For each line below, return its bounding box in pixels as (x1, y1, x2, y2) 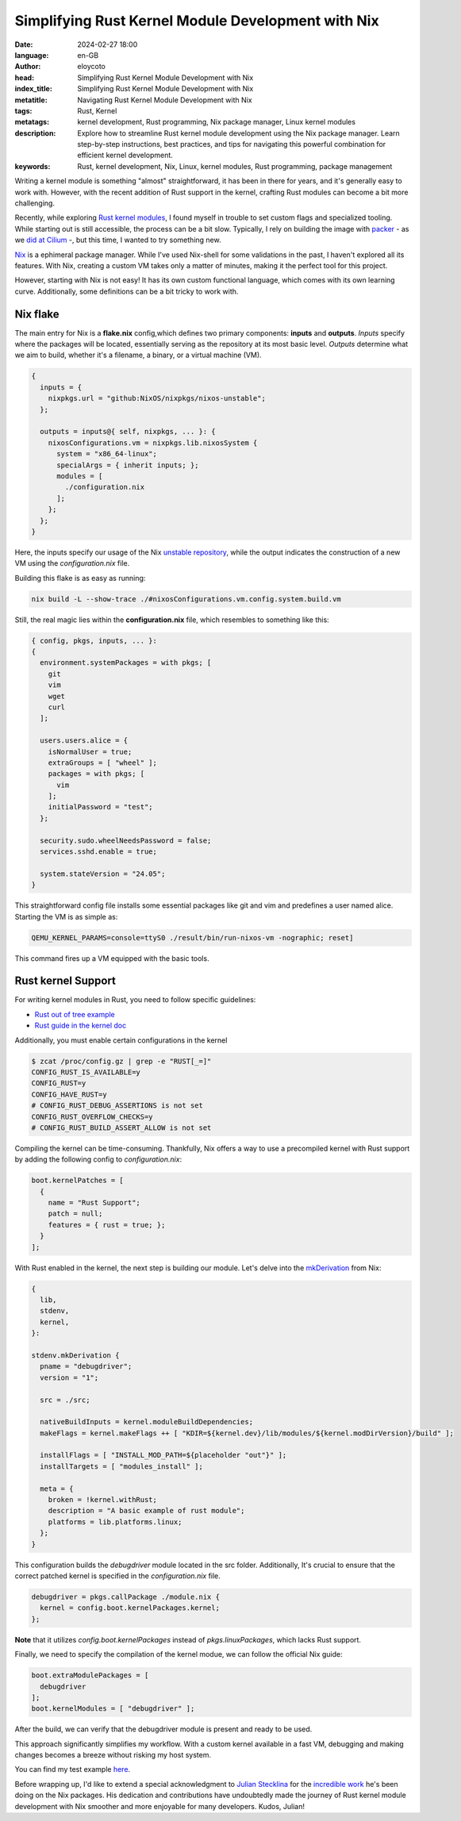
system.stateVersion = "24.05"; (40, 869, 166, 878)
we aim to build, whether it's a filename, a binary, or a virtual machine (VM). (14, 350, 262, 360)
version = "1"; (40, 1373, 99, 1382)
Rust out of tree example (34, 1009, 115, 1019)
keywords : (14, 161, 51, 171)
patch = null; (48, 1209, 103, 1218)
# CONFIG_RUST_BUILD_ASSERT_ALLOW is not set (31, 1123, 212, 1132)
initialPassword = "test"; (48, 802, 154, 812)
